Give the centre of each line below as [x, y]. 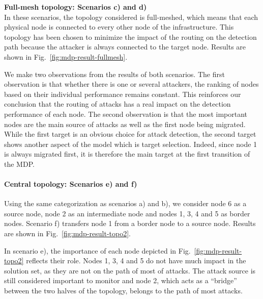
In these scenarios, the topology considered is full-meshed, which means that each [131, 17]
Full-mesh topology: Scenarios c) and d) [76, 7]
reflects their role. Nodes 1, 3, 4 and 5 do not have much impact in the [136, 260]
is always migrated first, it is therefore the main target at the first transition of [127, 154]
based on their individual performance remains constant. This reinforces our [123, 94]
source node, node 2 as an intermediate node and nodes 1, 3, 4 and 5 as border [127, 213]
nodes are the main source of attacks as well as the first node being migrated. [125, 124]
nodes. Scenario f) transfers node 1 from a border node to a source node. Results [130, 223]
